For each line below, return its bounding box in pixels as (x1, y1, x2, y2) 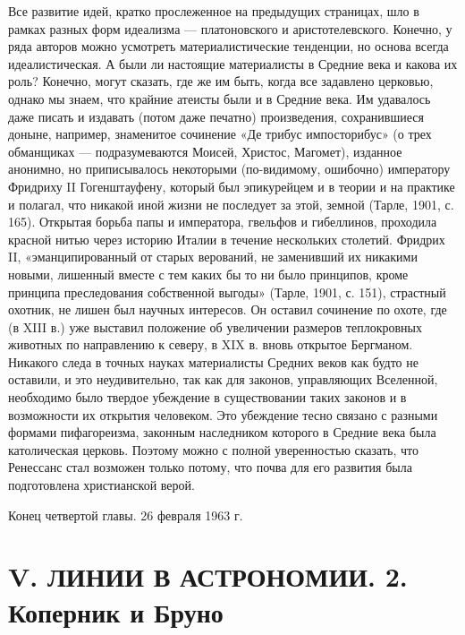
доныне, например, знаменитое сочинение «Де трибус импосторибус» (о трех (8, 124, 432, 143)
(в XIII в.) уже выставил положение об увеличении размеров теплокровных (8, 317, 423, 336)
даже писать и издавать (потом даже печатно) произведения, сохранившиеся (8, 107, 424, 125)
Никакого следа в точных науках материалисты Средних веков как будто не (8, 352, 418, 371)
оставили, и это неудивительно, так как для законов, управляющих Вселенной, (8, 370, 438, 389)
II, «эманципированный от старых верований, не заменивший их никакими (8, 247, 418, 266)
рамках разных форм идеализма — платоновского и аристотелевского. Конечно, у (8, 19, 452, 38)
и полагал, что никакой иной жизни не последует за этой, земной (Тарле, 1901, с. (8, 194, 454, 213)
